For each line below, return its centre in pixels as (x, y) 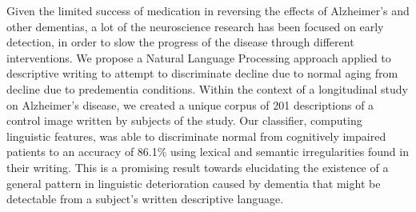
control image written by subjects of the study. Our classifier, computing (184, 120)
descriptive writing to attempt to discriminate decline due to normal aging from (202, 73)
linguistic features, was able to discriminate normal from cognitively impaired (196, 136)
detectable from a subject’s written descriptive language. (145, 199)
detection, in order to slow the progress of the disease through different (180, 42)
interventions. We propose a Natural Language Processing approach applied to (199, 57)
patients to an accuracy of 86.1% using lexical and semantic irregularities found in (208, 152)
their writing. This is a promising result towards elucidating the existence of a (198, 167)
